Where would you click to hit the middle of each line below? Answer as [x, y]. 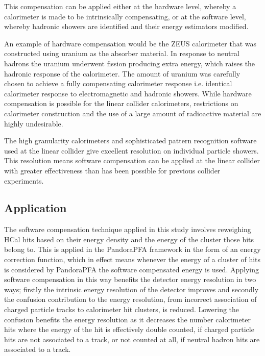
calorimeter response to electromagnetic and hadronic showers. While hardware [128, 93]
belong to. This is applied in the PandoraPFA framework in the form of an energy [132, 249]
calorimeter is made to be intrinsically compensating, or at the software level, [125, 16]
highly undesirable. [34, 123]
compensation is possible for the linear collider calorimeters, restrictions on [121, 103]
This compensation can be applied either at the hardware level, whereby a [120, 6]
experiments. [24, 180]
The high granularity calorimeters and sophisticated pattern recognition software [130, 141]
